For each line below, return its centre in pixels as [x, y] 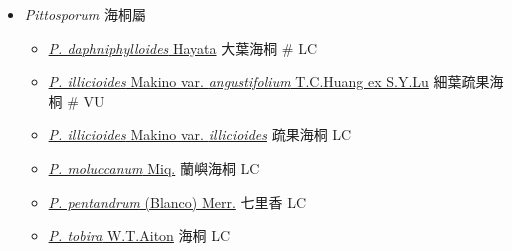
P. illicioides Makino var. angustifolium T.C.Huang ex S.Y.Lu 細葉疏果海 [276, 81]
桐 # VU [76, 100]
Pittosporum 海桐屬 [85, 14]
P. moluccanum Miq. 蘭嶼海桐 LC [154, 167]
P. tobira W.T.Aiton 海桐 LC [139, 235]
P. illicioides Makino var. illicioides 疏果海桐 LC [200, 134]
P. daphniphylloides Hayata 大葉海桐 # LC [183, 47]
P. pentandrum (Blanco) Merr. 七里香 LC [177, 201]
